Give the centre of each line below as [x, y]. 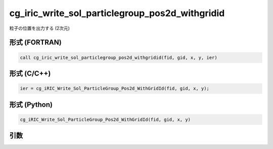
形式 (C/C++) [30, 73]
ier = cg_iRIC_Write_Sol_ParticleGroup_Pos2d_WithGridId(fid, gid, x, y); [115, 89]
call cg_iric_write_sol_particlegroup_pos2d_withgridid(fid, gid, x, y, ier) [119, 57]
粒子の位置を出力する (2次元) [40, 28]
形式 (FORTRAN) [35, 43]
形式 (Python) [31, 104]
